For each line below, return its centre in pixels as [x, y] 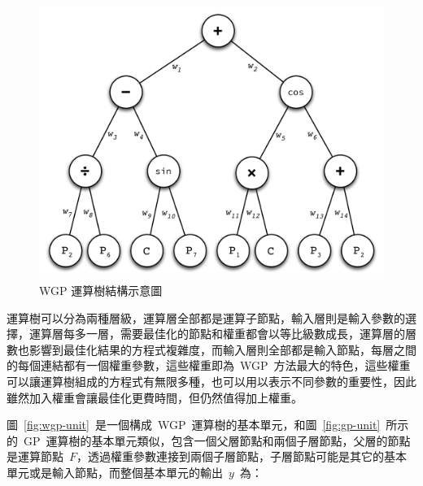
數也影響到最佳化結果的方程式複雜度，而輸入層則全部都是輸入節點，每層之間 [211, 349]
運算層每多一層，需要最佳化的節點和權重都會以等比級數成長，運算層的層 [222, 334]
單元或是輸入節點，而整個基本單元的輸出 [115, 472]
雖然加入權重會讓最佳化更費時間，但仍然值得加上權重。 [155, 397]
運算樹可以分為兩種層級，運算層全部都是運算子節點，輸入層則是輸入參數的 [206, 317]
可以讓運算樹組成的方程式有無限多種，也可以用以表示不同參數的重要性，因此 [211, 381]
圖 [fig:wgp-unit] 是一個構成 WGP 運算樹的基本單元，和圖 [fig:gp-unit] [194, 425]
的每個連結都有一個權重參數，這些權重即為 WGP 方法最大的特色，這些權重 [209, 365]
